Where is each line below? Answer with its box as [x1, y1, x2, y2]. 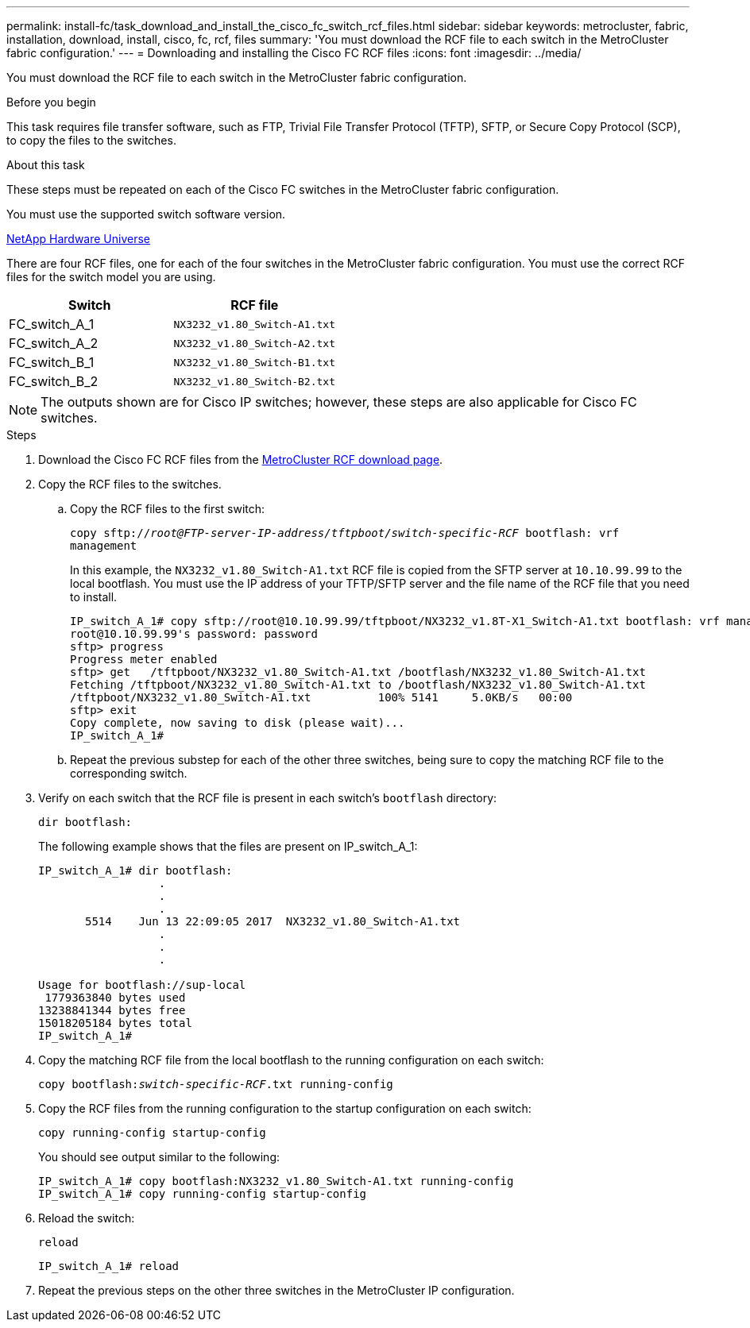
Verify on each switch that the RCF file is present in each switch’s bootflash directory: [38, 791, 497, 805]
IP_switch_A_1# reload [38, 1260, 180, 1272]
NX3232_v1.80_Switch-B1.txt [173, 356, 335, 369]
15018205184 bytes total [38, 1017, 192, 1029]
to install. [70, 590, 118, 604]
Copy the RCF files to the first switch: [70, 502, 265, 515]
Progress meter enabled [70, 653, 218, 666]
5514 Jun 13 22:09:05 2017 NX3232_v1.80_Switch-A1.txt [85, 915, 461, 928]
